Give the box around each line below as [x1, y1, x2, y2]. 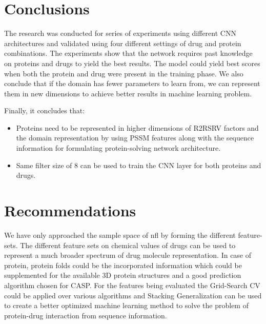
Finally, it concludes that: [4, 105, 85, 116]
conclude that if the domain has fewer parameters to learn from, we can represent [4, 78, 260, 89]
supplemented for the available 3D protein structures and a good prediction [4, 270, 241, 280]
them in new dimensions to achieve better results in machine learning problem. [4, 88, 252, 98]
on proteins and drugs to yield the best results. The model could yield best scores [4, 57, 260, 68]
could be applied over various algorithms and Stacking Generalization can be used [4, 290, 262, 300]
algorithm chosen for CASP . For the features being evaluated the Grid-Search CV [4, 279, 260, 290]
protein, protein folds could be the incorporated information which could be [4, 259, 242, 270]
